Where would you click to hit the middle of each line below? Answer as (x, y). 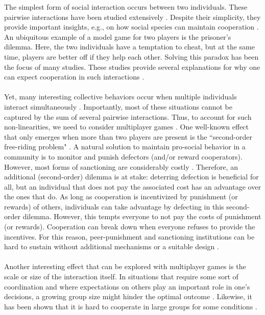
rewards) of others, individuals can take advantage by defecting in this (114, 206)
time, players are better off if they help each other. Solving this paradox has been (131, 56)
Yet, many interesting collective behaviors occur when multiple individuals (121, 97)
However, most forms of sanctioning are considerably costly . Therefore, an (121, 166)
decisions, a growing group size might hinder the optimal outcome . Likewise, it (128, 296)
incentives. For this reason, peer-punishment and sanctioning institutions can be (129, 236)
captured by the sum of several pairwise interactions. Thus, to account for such (128, 116)
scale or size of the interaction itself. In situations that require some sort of (121, 277)
